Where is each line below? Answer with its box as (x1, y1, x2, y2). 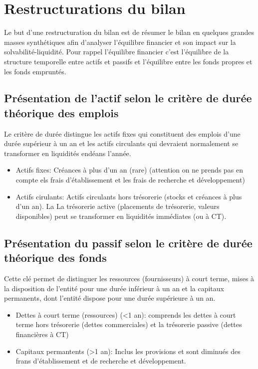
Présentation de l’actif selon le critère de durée (4, 90, 252, 106)
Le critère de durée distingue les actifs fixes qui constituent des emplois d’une (4, 128, 241, 139)
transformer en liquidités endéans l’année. (4, 148, 131, 158)
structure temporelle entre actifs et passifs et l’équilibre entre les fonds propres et (4, 56, 253, 66)
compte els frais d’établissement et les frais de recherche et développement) (15, 175, 245, 185)
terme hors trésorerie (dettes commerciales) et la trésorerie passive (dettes (15, 319, 242, 330)
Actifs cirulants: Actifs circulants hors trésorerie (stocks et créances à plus (15, 191, 242, 201)
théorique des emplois (4, 105, 119, 120)
